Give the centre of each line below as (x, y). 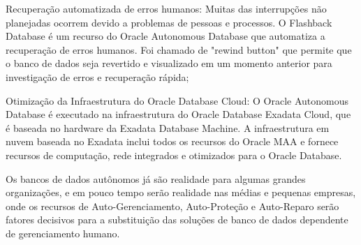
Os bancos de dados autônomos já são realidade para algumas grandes (156, 178)
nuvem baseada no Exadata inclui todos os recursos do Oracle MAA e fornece (172, 141)
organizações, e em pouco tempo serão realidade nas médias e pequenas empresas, (181, 192)
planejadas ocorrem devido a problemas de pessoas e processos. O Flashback (169, 22)
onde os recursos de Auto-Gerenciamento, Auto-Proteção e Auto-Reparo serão (172, 206)
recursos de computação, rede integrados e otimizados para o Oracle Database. (174, 155)
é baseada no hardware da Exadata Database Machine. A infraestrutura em (168, 127)
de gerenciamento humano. (63, 233)
